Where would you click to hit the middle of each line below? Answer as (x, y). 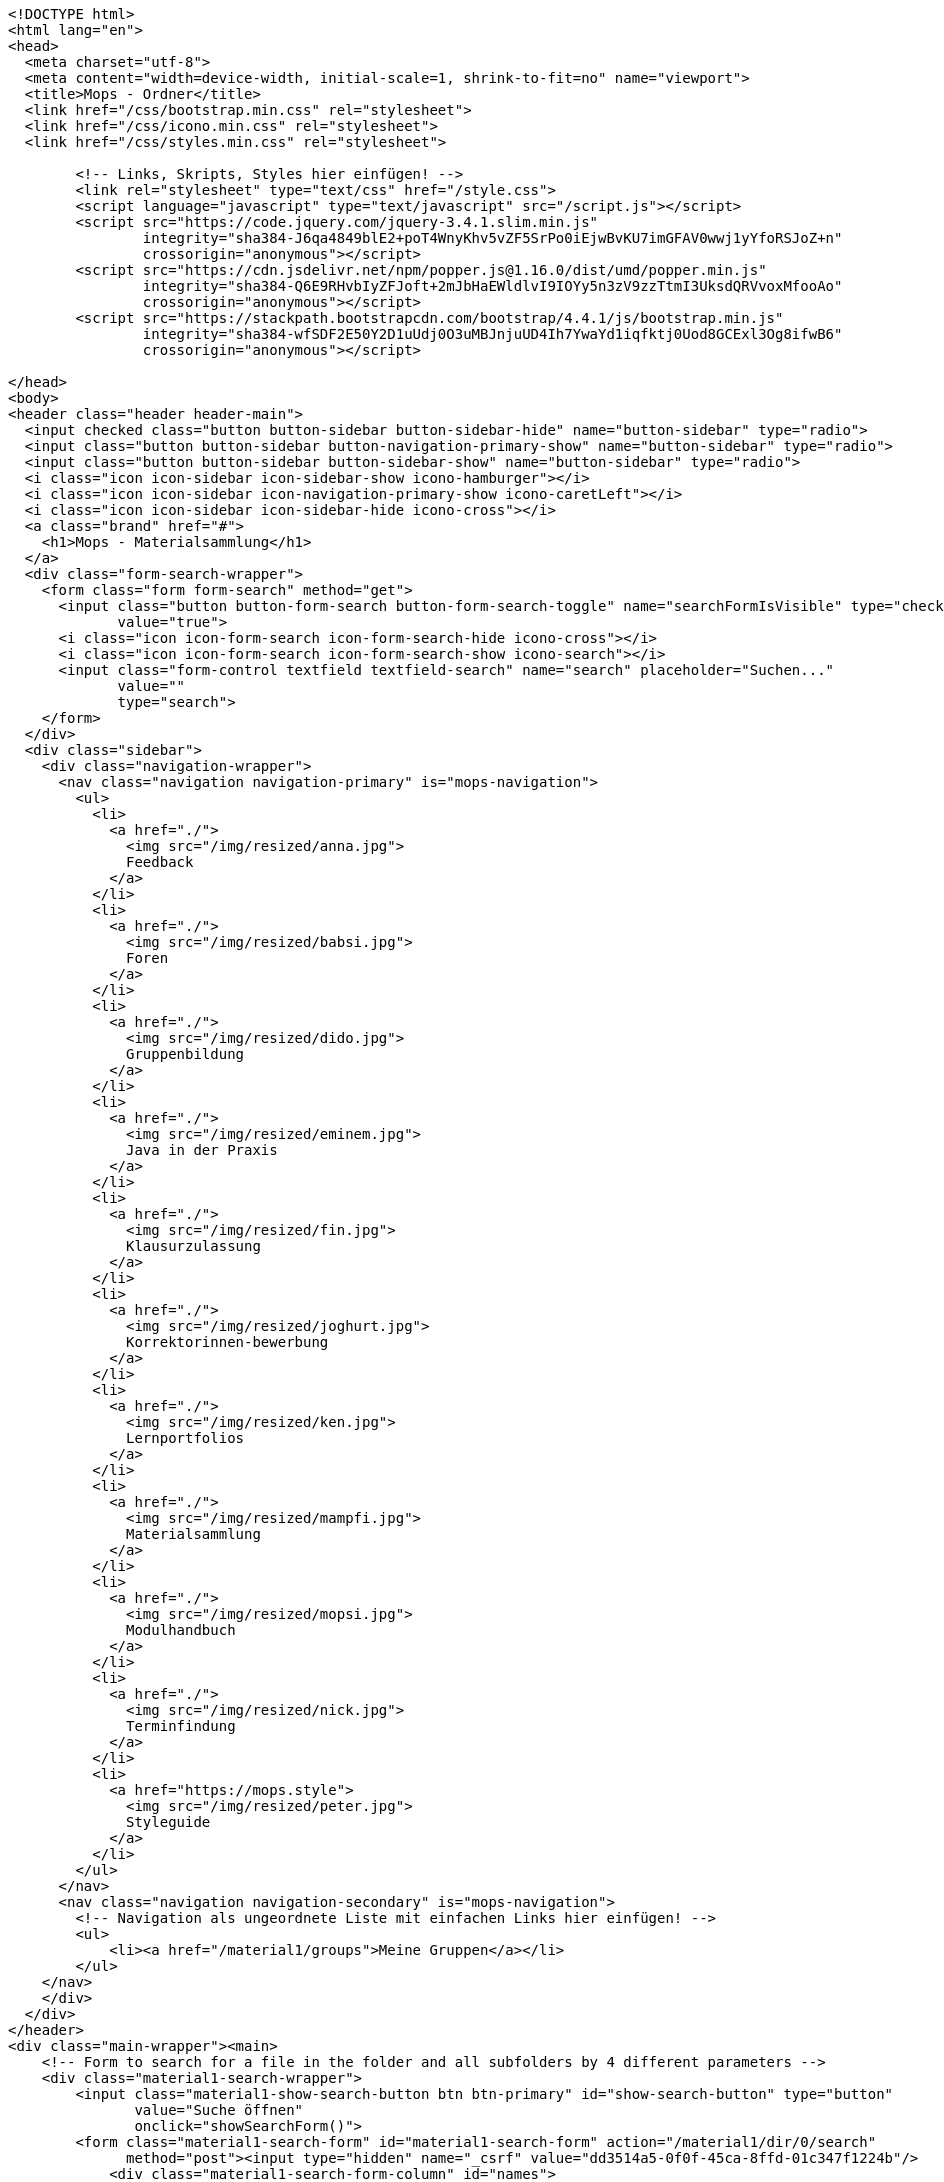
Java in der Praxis (202, 1150)
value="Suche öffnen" (219, 2110)
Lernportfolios (185, 1438)
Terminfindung (181, 1726)
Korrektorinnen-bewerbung (227, 1342)
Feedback (160, 862)
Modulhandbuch (181, 1630)
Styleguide (168, 1822)
